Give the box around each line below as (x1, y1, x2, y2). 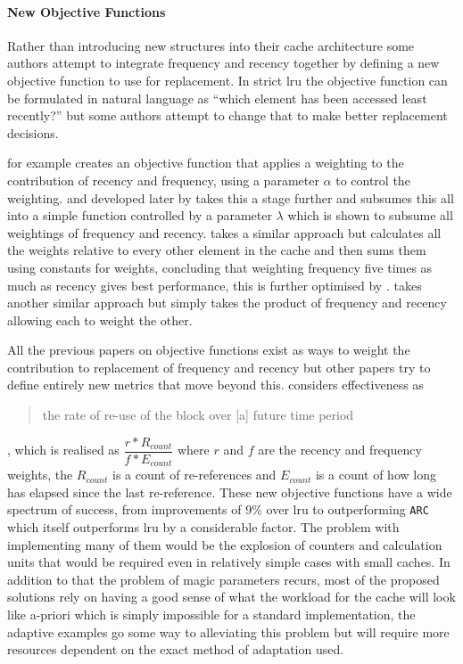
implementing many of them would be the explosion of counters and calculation (7, 535, 442, 553)
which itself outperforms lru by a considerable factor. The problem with (7, 518, 400, 537)
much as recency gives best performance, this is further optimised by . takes (7, 275, 422, 294)
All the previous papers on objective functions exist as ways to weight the (7, 340, 410, 359)
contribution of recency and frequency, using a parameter (7, 170, 319, 189)
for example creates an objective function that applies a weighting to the (7, 153, 404, 172)
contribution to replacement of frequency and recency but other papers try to (7, 357, 431, 376)
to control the (335, 170, 410, 189)
